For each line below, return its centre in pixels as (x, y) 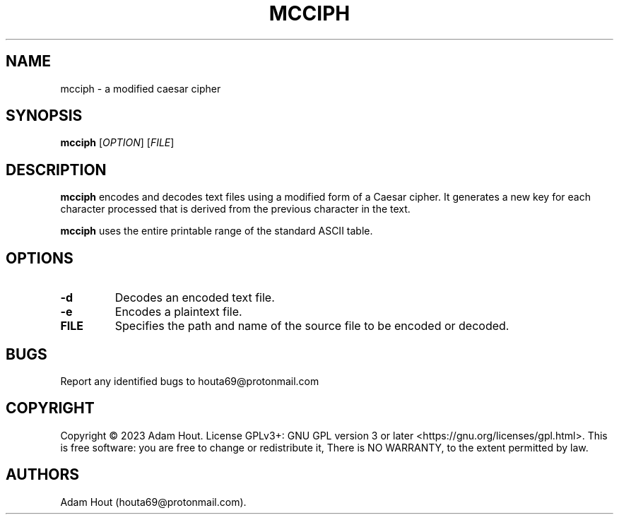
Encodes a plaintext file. (178, 312)
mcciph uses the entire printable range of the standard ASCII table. (217, 231)
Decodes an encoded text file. (195, 298)
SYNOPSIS (44, 116)
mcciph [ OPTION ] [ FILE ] (117, 143)
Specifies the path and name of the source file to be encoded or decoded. (312, 326)
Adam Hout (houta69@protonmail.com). (153, 502)
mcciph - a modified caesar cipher (141, 88)
